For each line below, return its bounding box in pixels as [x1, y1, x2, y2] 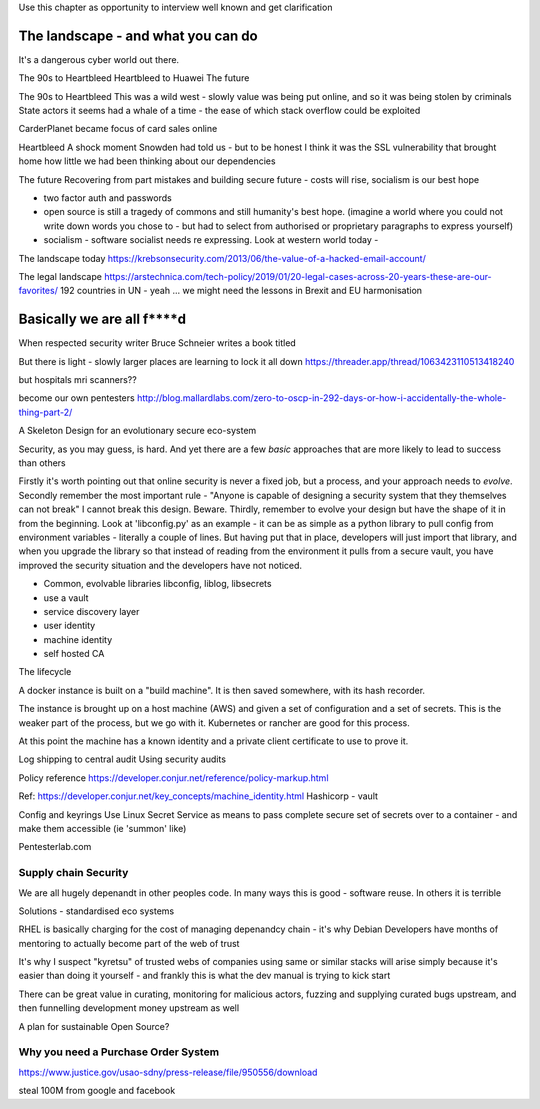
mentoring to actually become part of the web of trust [18, 937, 240, 949]
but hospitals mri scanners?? [18, 374, 137, 386]
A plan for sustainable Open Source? [18, 1020, 170, 1032]
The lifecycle [18, 666, 72, 678]
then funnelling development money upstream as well [18, 1002, 240, 1014]
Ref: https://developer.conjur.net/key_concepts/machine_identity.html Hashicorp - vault [18, 790, 379, 802]
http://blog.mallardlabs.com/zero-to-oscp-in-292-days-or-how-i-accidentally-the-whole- [136, 392, 507, 404]
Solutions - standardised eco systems [18, 905, 175, 917]
